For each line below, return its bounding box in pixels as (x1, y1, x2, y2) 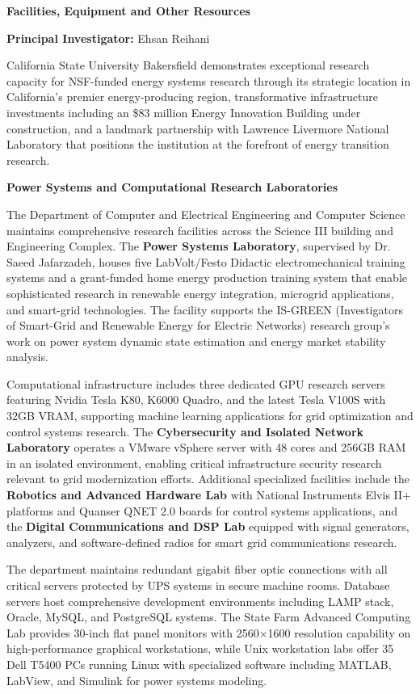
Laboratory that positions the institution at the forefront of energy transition (6, 136, 389, 153)
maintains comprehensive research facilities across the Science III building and (6, 221, 393, 238)
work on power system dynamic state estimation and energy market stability (6, 332, 386, 349)
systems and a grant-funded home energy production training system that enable (6, 269, 408, 286)
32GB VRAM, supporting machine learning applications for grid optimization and (6, 407, 414, 424)
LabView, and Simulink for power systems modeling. (6, 671, 267, 688)
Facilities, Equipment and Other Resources (6, 2, 250, 19)
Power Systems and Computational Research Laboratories (6, 179, 338, 196)
